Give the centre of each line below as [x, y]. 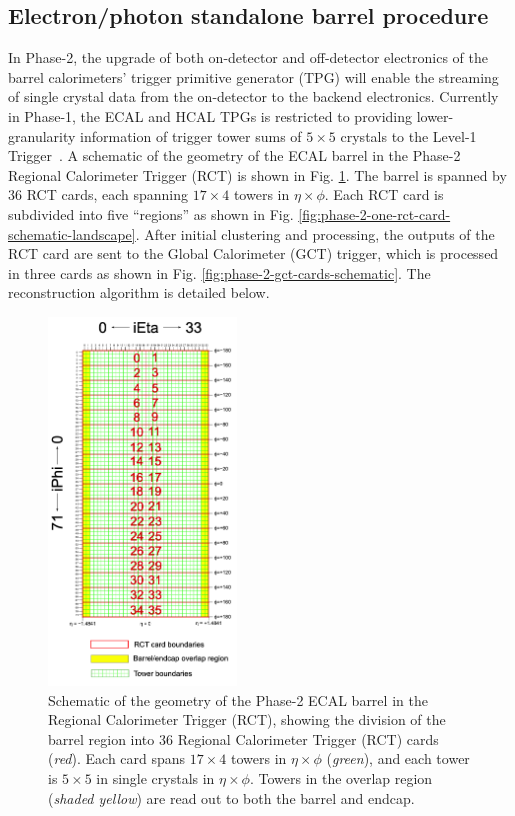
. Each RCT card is [384, 194]
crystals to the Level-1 [408, 135]
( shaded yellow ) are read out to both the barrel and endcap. [231, 797]
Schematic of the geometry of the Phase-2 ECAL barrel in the [238, 699]
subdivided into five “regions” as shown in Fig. [151, 213]
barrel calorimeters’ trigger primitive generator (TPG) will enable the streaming [253, 76]
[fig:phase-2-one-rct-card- [374, 213]
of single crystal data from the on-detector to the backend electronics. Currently [253, 96]
